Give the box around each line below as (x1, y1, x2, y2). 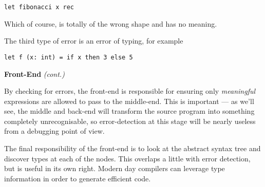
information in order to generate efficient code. (4, 173, 151, 183)
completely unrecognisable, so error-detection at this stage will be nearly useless (4, 115, 256, 126)
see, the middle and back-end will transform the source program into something (4, 106, 255, 116)
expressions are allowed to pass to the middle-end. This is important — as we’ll (4, 95, 254, 106)
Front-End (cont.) (4, 68, 65, 79)
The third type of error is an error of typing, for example (4, 35, 183, 46)
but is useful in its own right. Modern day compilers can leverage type (4, 163, 225, 174)
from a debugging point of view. (4, 126, 105, 136)
